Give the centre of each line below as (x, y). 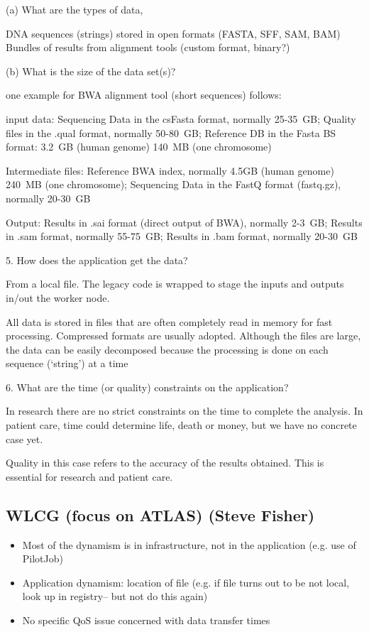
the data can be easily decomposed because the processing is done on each (167, 349)
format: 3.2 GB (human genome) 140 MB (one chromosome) (139, 147)
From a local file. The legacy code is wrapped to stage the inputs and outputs (175, 284)
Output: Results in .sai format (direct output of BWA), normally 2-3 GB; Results (184, 222)
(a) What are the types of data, (75, 9)
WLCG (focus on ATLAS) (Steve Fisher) (160, 514)
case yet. (24, 438)
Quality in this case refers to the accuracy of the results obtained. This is (165, 463)
